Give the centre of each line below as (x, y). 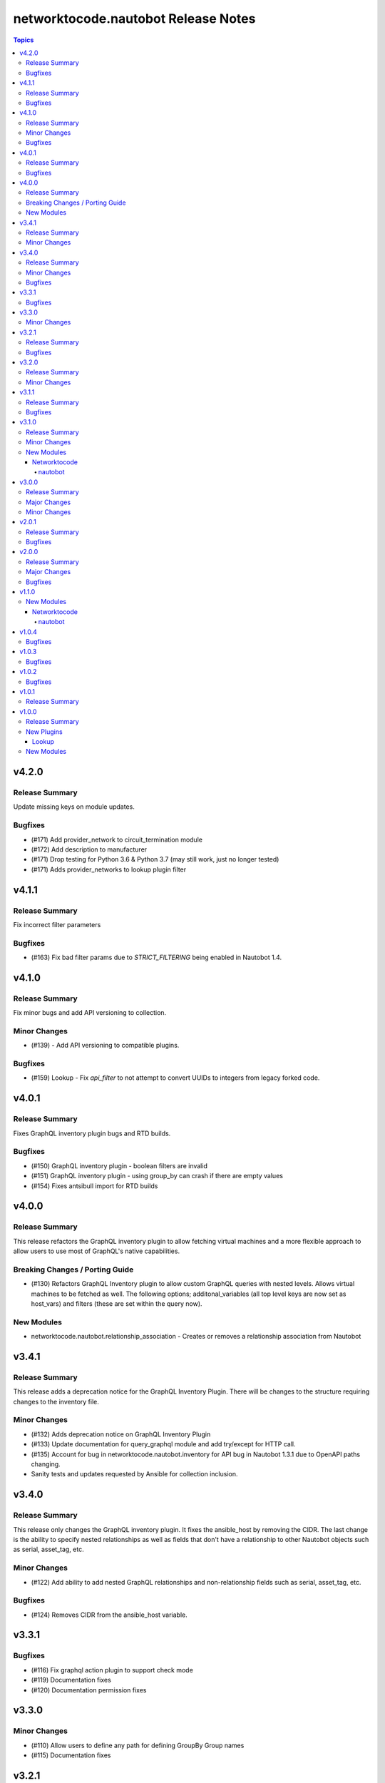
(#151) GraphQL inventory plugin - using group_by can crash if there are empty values (157, 1176)
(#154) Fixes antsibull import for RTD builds (94, 1186)
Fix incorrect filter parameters (57, 924)
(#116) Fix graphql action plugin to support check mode (112, 1670)
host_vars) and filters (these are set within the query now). (117, 1304)
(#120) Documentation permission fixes (89, 1690)
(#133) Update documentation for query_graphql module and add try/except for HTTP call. (163, 1444)
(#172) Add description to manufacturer (89, 849)
